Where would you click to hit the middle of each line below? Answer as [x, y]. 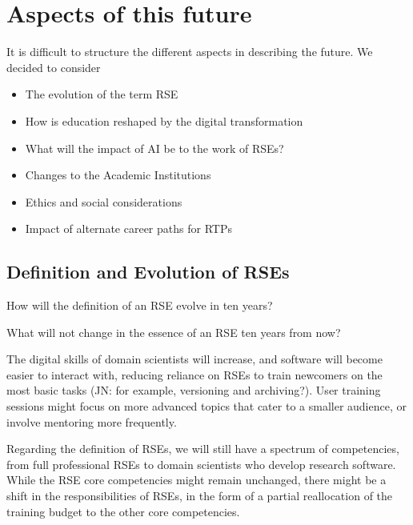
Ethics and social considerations [104, 201]
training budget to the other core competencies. [123, 511]
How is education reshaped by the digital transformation [164, 120]
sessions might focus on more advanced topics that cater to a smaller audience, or [206, 406]
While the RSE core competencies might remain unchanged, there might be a [196, 480]
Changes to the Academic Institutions [118, 175]
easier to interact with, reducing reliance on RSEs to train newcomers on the [194, 374]
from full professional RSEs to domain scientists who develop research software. [201, 464]
